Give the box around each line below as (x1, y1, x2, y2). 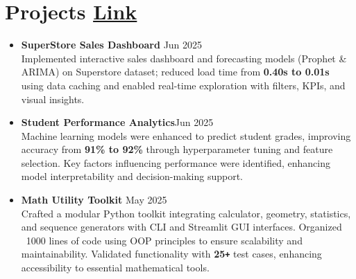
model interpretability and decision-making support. (21, 169, 244, 183)
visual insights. (21, 91, 85, 106)
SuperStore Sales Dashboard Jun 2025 (21, 37, 203, 52)
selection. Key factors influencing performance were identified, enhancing (21, 155, 331, 170)
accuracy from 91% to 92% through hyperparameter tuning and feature (21, 142, 333, 156)
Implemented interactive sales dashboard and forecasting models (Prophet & (21, 51, 347, 65)
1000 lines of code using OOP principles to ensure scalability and (26, 233, 303, 247)
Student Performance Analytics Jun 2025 (21, 115, 214, 129)
